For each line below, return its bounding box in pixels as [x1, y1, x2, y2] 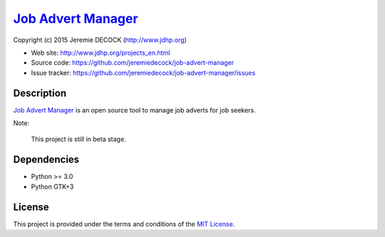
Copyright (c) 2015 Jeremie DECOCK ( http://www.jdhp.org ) [13, 36, 187, 44]
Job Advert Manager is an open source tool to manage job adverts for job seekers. [13, 105, 256, 114]
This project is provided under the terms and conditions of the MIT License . [13, 219, 235, 228]
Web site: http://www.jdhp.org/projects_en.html [31, 48, 170, 57]
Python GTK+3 [31, 182, 74, 191]
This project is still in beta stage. [31, 135, 126, 144]
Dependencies [13, 154, 80, 166]
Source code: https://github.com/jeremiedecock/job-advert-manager [31, 58, 235, 67]
